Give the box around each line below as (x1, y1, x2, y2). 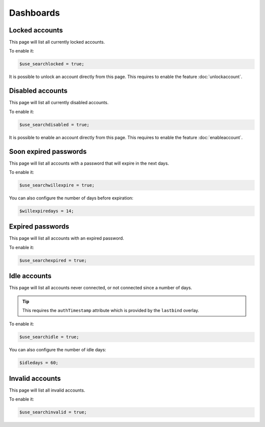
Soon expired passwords (9, 147, 87, 156)
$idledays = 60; (19, 360, 59, 366)
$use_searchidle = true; (19, 334, 79, 340)
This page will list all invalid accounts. (9, 387, 85, 393)
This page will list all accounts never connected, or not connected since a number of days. (9, 285, 192, 291)
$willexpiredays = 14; (19, 208, 74, 214)
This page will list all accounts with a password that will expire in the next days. (9, 160, 169, 166)
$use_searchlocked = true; (19, 61, 84, 67)
